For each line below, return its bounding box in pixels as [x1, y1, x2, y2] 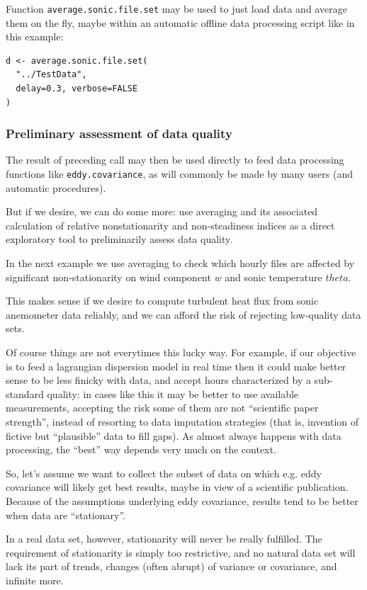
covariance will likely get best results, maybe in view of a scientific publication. [6, 480, 349, 494]
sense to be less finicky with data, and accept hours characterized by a [6, 373, 311, 387]
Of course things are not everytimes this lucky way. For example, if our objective [6, 345, 356, 360]
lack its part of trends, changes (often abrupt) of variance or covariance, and [6, 559, 337, 574]
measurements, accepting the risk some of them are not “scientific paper [6, 400, 319, 415]
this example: [6, 29, 64, 44]
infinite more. [6, 572, 64, 587]
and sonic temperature [225, 269, 322, 284]
